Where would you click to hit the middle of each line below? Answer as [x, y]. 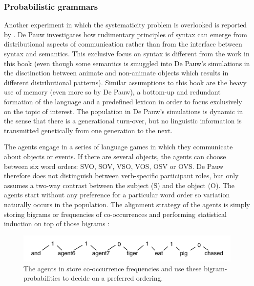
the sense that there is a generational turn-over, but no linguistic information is [123, 121]
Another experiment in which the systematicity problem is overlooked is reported [126, 25]
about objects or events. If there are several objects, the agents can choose [115, 156]
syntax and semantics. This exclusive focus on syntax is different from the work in [127, 53]
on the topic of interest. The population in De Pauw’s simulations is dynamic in [124, 111]
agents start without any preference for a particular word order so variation [117, 195]
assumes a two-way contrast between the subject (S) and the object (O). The [119, 185]
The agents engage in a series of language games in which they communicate [118, 147]
